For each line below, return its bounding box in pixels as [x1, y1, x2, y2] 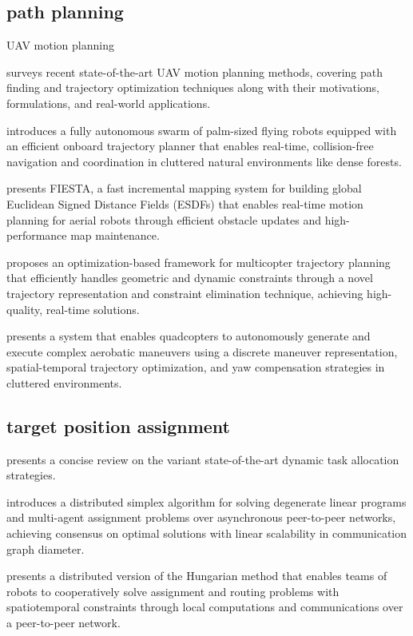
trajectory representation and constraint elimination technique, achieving [6, 284, 363, 301]
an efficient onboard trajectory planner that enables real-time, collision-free [6, 137, 374, 154]
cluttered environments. [6, 374, 122, 391]
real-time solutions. [46, 300, 140, 317]
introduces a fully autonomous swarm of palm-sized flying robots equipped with [6, 121, 397, 138]
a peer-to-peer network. [6, 614, 121, 631]
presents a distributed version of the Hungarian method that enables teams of [6, 567, 387, 584]
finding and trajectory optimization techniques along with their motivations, [6, 79, 379, 96]
